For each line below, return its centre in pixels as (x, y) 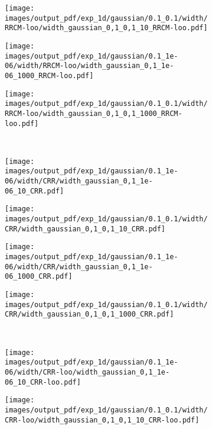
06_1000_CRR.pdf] (39, 277)
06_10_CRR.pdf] (35, 191)
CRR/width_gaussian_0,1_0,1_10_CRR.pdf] (85, 229)
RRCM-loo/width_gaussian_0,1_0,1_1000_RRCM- (94, 113)
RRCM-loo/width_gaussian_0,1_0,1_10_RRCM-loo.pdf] (106, 28)
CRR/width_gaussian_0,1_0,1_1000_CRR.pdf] (89, 315)
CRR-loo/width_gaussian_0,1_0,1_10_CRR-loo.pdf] (102, 420)
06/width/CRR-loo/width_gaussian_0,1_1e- (87, 372)
